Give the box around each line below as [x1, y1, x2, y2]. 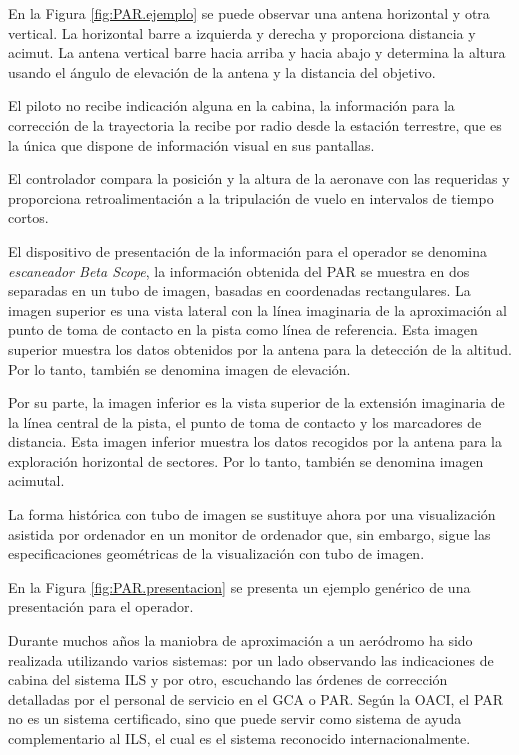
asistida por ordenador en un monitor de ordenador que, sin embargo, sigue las [8, 523, 491, 544]
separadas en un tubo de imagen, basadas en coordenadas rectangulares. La [8, 280, 471, 301]
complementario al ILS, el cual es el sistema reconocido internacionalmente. [8, 728, 471, 748]
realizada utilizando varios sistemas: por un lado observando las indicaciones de [8, 649, 494, 670]
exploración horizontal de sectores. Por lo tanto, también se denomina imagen [8, 450, 484, 471]
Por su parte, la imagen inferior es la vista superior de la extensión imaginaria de [8, 392, 505, 413]
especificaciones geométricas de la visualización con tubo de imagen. [8, 543, 425, 564]
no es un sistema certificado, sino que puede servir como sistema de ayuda [8, 708, 462, 729]
